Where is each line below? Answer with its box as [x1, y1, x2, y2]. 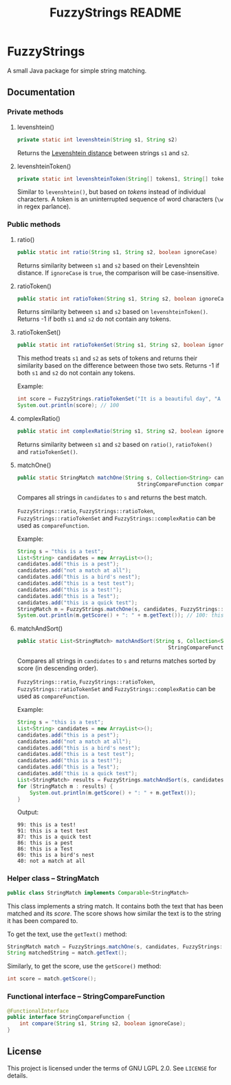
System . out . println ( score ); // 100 [16, 402, 120, 409]
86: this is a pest [16, 839, 74, 846]
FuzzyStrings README [49, 5, 182, 21]
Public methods [7, 219, 60, 229]
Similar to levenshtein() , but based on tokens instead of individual [16, 188, 206, 196]
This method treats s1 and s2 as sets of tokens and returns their [16, 354, 198, 363]
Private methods [7, 107, 64, 117]
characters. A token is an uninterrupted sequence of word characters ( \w [16, 195, 223, 203]
